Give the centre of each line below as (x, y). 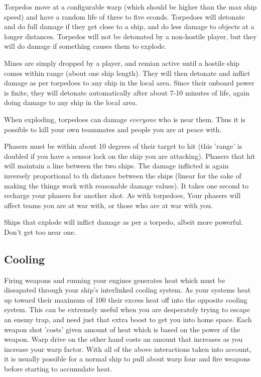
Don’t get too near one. (40, 231)
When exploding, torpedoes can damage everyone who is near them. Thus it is (125, 119)
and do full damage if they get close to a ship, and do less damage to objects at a (129, 26)
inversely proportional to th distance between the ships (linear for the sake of (123, 175)
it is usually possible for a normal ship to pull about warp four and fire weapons (127, 359)
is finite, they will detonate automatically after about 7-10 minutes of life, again (127, 92)
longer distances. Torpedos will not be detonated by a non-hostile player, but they (130, 36)
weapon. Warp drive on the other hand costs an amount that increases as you (123, 339)
